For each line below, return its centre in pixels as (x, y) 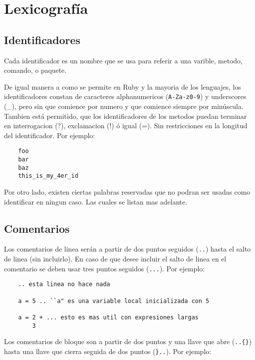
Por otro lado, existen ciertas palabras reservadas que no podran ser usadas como (127, 192)
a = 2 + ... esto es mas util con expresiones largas (108, 317)
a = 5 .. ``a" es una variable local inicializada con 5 (114, 301)
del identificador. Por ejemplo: (50, 135)
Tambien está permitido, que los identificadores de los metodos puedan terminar (126, 116)
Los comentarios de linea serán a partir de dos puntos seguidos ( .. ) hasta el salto (127, 249)
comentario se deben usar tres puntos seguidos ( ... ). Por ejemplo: (105, 268)
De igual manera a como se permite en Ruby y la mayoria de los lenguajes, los (123, 86)
